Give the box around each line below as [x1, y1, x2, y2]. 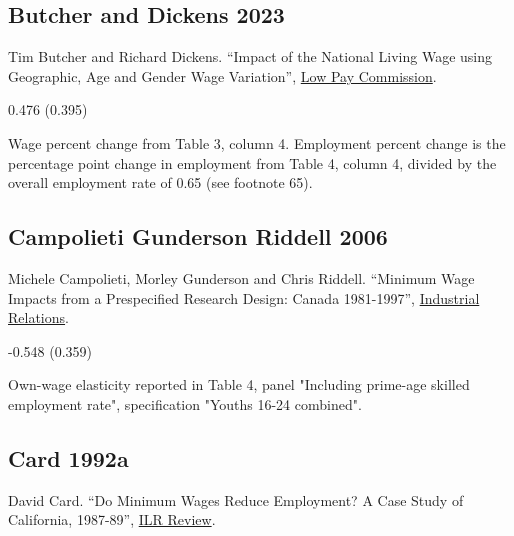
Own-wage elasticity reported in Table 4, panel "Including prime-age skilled [8, 374, 470, 395]
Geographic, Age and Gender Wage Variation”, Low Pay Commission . [8, 65, 437, 86]
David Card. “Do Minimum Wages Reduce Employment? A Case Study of [8, 489, 464, 510]
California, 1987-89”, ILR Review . [8, 509, 216, 530]
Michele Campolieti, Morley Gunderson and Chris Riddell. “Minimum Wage [8, 267, 475, 288]
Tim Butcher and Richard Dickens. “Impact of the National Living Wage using [8, 46, 493, 67]
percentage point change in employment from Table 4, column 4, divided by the [8, 152, 497, 173]
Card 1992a [8, 442, 129, 473]
